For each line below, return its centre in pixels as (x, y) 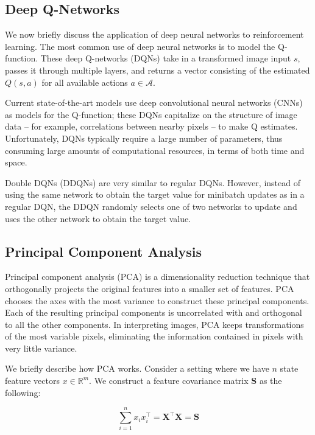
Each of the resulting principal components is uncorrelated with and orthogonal (154, 312)
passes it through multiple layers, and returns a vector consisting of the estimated (157, 70)
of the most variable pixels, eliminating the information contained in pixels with (154, 336)
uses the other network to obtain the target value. (98, 218)
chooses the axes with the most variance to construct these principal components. (157, 300)
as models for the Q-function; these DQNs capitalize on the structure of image (151, 114)
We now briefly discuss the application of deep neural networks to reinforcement (154, 34)
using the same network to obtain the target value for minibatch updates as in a (155, 194)
